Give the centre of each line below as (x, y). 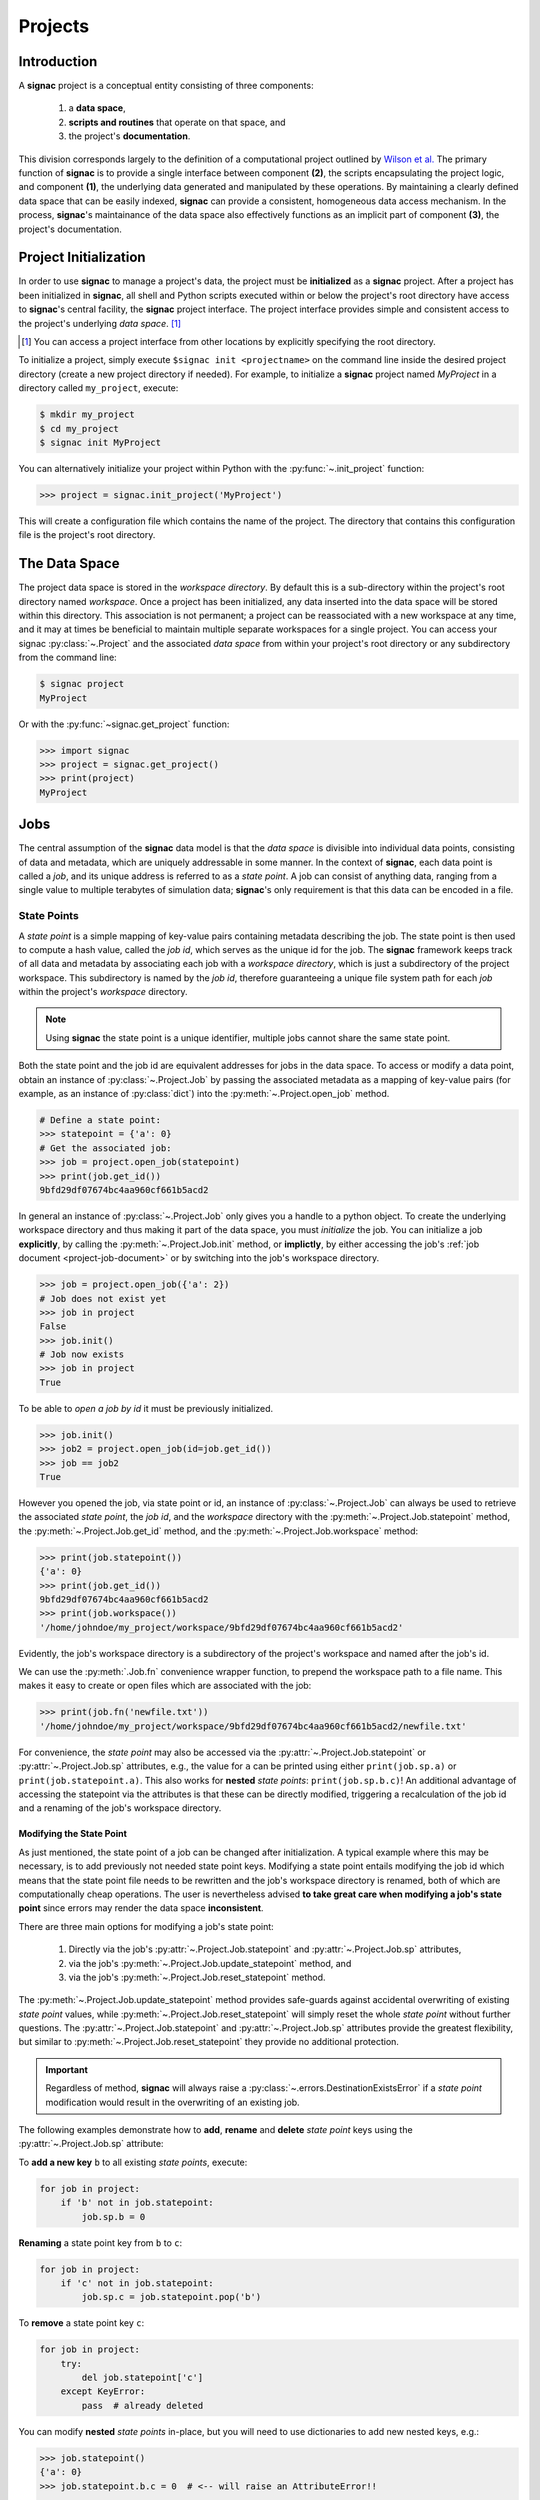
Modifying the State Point (72, 1834)
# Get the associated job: (105, 1148)
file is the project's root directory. (87, 535)
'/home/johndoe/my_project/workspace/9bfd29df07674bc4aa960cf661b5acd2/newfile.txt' (253, 1726)
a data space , (97, 108)
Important (67, 2069)
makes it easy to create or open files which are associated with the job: (165, 1686)
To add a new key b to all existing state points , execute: (133, 2162)
